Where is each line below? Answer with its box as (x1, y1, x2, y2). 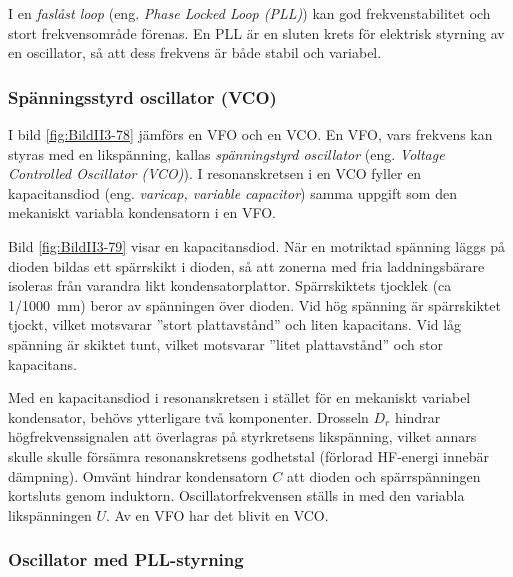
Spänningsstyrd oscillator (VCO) (8, 84, 277, 109)
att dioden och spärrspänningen (286, 465, 481, 486)
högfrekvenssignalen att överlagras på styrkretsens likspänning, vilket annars (8, 426, 477, 447)
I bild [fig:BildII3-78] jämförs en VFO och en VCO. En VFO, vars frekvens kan (8, 124, 493, 144)
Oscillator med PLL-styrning (8, 547, 244, 572)
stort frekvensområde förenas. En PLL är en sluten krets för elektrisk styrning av (8, 22, 505, 43)
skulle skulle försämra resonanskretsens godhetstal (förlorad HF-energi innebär (8, 445, 490, 466)
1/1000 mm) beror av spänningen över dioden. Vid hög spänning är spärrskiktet (8, 294, 501, 315)
